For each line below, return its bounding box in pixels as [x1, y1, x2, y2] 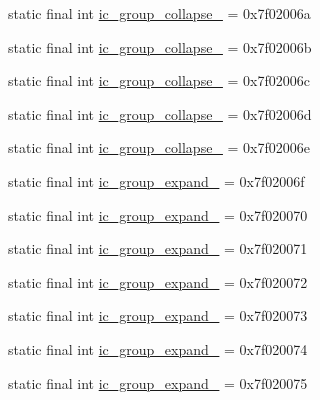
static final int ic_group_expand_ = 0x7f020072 [8, 271, 308, 292]
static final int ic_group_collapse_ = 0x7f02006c [8, 70, 310, 91]
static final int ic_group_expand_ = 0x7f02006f [8, 170, 305, 191]
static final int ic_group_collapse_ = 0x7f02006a [8, 3, 311, 23]
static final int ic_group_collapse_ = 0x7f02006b [8, 36, 312, 57]
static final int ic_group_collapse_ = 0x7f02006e [8, 137, 310, 158]
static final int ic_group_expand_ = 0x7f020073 [8, 305, 308, 326]
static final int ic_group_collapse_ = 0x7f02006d [8, 103, 312, 124]
